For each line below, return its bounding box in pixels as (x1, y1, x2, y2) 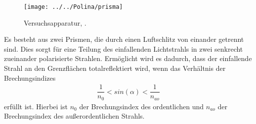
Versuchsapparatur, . (24, 17, 86, 28)
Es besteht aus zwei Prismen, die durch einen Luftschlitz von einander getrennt (4, 34, 244, 44)
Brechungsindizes (4, 72, 56, 83)
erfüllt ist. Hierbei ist (4, 101, 68, 111)
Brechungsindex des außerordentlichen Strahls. (4, 111, 145, 121)
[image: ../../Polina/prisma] (24, 3, 123, 10)
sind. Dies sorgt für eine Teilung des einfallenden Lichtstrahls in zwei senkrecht (4, 43, 243, 54)
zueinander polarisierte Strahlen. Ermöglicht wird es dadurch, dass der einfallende (4, 53, 252, 63)
